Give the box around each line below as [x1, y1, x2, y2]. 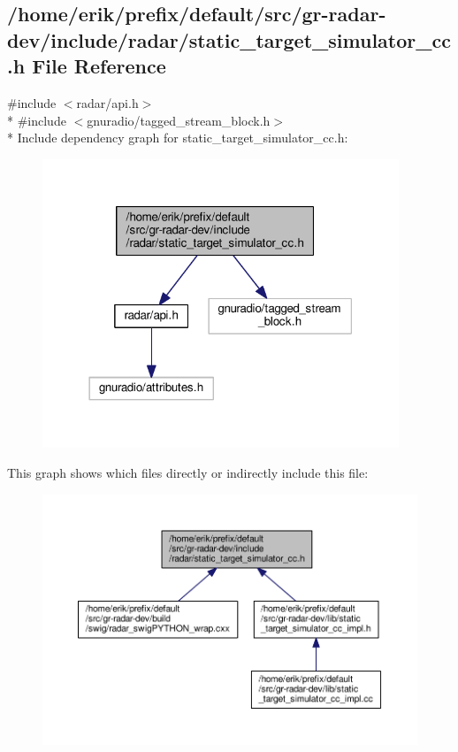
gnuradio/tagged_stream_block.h [87, 111, 271, 129]
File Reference [32, 52, 166, 80]
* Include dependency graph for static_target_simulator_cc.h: [7, 128, 348, 147]
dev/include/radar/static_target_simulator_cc [7, 26, 451, 53]
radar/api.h [76, 93, 139, 111]
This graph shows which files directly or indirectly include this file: [7, 463, 369, 481]
